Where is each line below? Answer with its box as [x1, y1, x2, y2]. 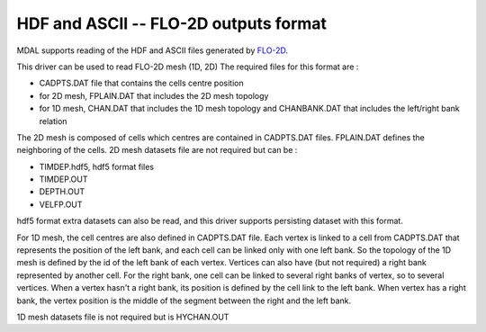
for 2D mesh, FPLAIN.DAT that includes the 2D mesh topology [39, 90, 269, 101]
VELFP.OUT [39, 199, 83, 210]
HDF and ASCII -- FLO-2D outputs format [16, 13, 328, 33]
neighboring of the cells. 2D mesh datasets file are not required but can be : [16, 145, 298, 156]
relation [39, 115, 67, 126]
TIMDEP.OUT [39, 174, 89, 184]
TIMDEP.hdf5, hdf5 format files [39, 161, 155, 172]
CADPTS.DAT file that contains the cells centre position [39, 77, 245, 89]
